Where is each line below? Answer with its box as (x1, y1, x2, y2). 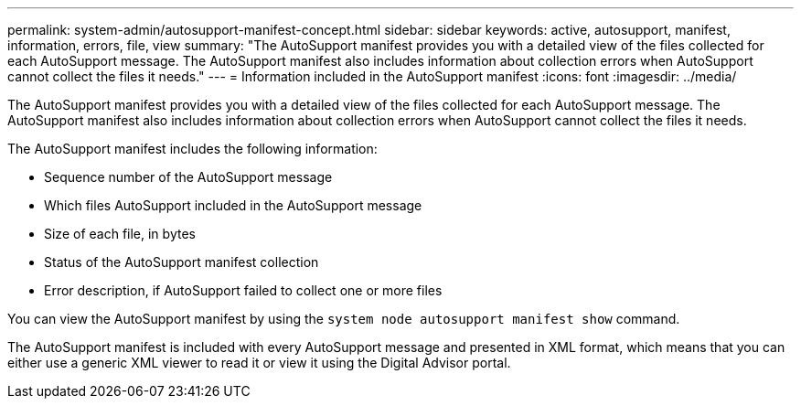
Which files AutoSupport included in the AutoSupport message (44, 198, 422, 213)
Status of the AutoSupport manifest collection (44, 254, 319, 270)
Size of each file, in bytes (44, 226, 196, 241)
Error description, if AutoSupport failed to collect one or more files (44, 283, 443, 298)
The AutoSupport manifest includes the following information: (7, 141, 378, 156)
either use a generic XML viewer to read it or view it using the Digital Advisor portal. (7, 355, 511, 370)
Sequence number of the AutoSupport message (44, 169, 333, 185)
